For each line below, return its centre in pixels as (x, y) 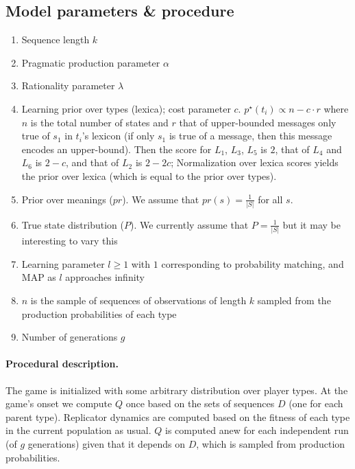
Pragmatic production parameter (91, 62)
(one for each (316, 403)
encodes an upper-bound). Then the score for (117, 149)
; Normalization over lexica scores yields (255, 162)
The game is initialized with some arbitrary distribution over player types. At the (177, 390)
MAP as (39, 277)
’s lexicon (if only (118, 136)
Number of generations (70, 337)
